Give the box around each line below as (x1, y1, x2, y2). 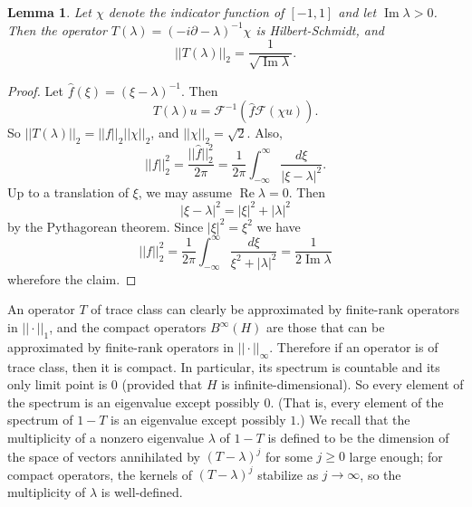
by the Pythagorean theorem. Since (7, 216, 204, 235)
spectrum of (7, 410, 73, 429)
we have (256, 216, 301, 235)
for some (265, 446, 313, 465)
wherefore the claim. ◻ (7, 269, 137, 288)
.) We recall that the (296, 410, 410, 429)
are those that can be (266, 318, 385, 337)
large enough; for (349, 446, 443, 465)
